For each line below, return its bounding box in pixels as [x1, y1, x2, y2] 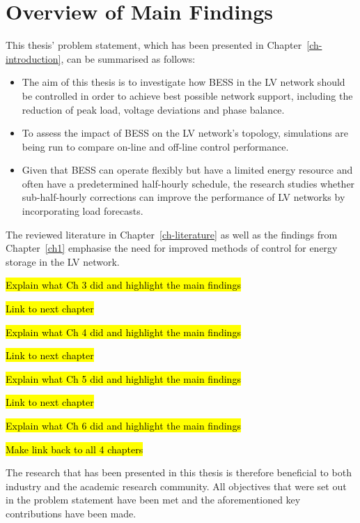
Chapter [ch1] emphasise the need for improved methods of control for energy [6, 241, 338, 255]
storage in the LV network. [6, 254, 120, 268]
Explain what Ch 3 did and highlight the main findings [6, 278, 241, 292]
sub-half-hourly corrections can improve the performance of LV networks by [22, 190, 345, 204]
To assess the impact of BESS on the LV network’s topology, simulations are [22, 126, 349, 140]
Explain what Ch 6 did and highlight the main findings [6, 418, 241, 432]
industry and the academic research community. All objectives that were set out [6, 478, 347, 493]
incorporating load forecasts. [22, 204, 143, 218]
